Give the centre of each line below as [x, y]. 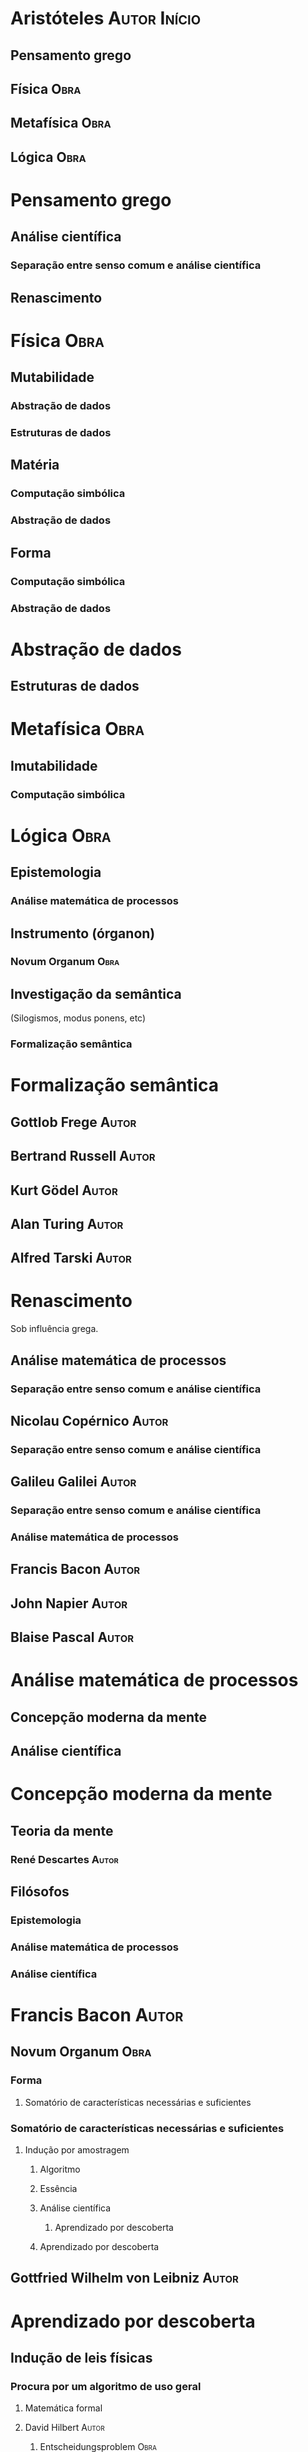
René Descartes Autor [64, 1859]
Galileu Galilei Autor [73, 1482]
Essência [58, 2189]
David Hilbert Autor [64, 2428]
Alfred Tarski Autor [71, 1258]
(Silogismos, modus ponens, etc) [78, 1018]
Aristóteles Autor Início [106, 18]
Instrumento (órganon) [83, 933]
